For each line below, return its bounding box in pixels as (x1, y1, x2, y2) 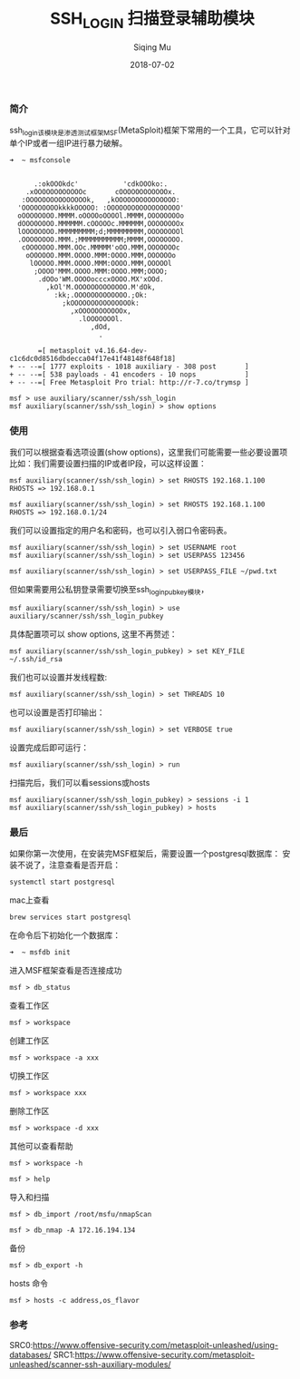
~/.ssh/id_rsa (9, 654, 63, 663)
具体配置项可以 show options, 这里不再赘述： (9, 628, 179, 640)
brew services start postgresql (9, 913, 131, 922)
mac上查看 (9, 895, 50, 905)
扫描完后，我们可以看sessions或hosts (9, 777, 150, 787)
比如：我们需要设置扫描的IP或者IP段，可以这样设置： (9, 458, 207, 468)
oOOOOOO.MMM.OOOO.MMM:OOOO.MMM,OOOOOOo (25, 250, 177, 259)
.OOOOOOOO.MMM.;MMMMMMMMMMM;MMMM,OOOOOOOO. (17, 235, 184, 244)
